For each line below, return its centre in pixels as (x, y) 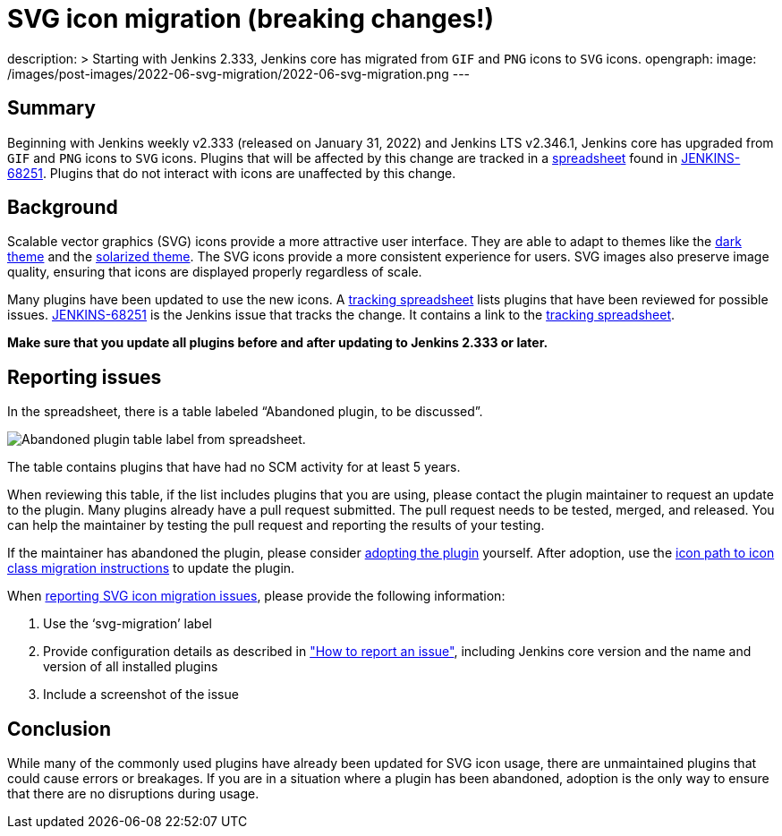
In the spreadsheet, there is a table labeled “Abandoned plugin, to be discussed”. (245, 412)
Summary (51, 108)
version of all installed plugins (131, 667)
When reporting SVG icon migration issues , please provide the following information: (256, 596)
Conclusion (59, 729)
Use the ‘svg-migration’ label (127, 624)
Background (63, 208)
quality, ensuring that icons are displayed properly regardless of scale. (215, 272)
